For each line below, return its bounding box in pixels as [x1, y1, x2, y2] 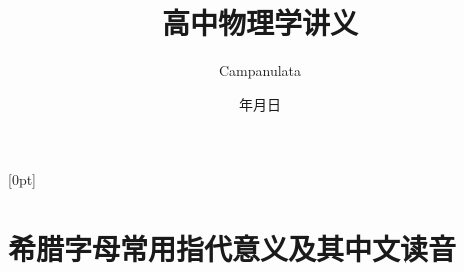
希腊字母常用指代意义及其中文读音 [8, 228, 457, 269]
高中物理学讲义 [161, 2, 358, 43]
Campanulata [218, 60, 302, 81]
